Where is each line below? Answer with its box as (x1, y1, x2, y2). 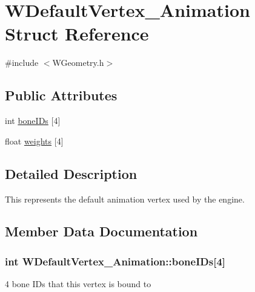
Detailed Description (5, 164, 137, 183)
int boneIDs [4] (5, 114, 61, 127)
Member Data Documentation (5, 222, 198, 241)
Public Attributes (5, 86, 118, 105)
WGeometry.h (52, 56, 104, 69)
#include (5, 56, 39, 69)
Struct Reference (5, 21, 149, 46)
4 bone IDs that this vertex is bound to (5, 277, 151, 290)
